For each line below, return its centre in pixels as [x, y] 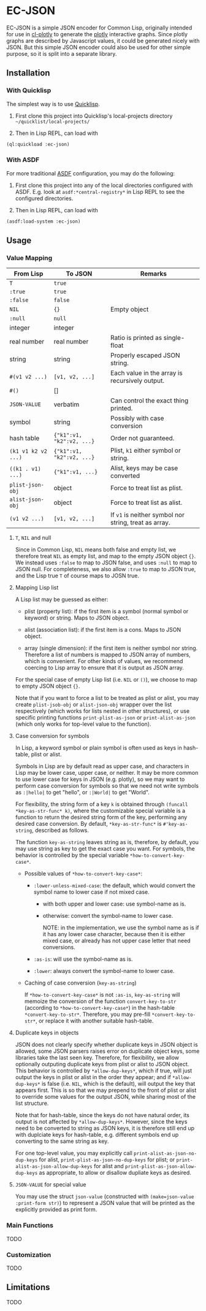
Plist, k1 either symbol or [145, 450]
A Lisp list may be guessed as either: [62, 599]
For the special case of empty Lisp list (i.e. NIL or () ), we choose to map [106, 680]
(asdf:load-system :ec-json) [44, 221]
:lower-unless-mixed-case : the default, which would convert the [114, 886]
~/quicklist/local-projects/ [52, 121]
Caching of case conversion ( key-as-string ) [80, 983]
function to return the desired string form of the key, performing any [101, 817]
